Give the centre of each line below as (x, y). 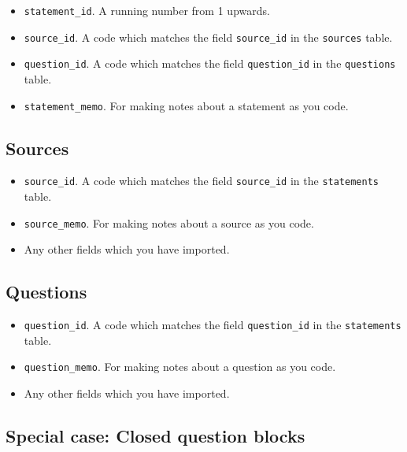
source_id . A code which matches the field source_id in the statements (201, 181)
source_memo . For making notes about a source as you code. (169, 222)
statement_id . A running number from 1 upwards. (147, 10)
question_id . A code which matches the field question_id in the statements (213, 325)
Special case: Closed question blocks (155, 436)
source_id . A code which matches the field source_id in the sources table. (208, 37)
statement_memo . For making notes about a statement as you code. (186, 105)
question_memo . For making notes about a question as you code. (180, 367)
